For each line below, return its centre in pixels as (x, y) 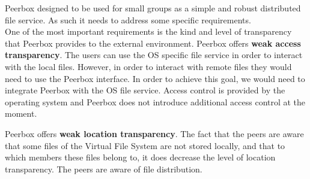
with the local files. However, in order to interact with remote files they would (148, 66)
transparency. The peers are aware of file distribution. (104, 169)
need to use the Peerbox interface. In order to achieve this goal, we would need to (155, 78)
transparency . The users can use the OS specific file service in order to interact (154, 55)
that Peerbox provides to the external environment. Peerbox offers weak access (153, 43)
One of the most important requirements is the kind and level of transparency (148, 31)
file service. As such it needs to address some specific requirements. (128, 19)
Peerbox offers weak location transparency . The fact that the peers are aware (154, 133)
